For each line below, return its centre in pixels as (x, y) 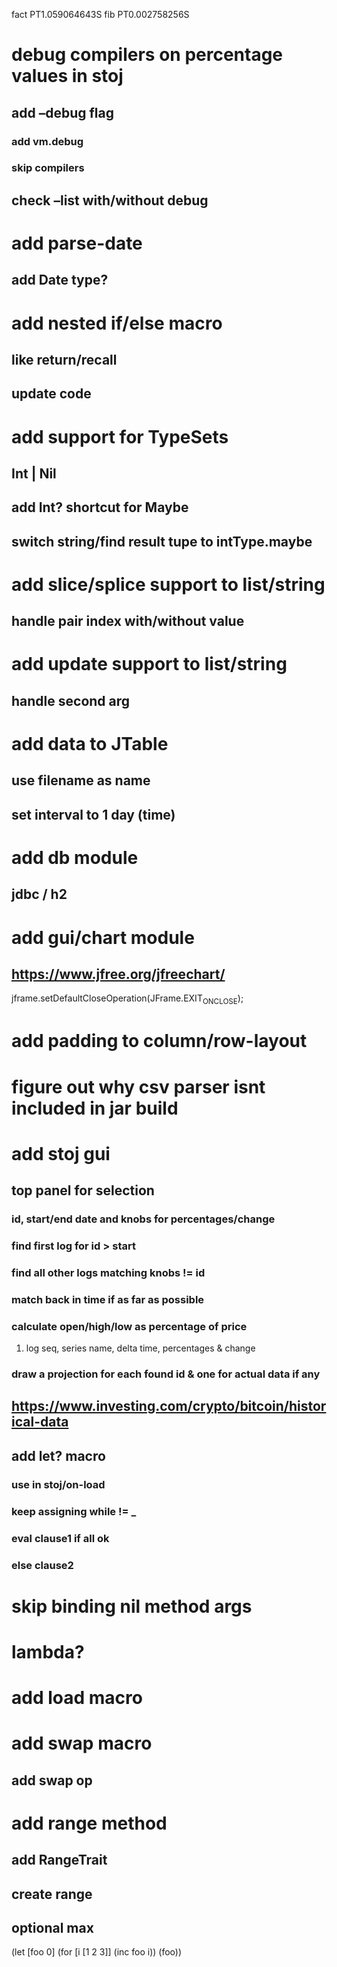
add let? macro (58, 1455)
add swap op (52, 1780)
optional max (52, 1928)
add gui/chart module (103, 937)
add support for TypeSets (120, 436)
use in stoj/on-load (58, 1484)
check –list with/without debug (110, 200)
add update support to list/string (149, 664)
